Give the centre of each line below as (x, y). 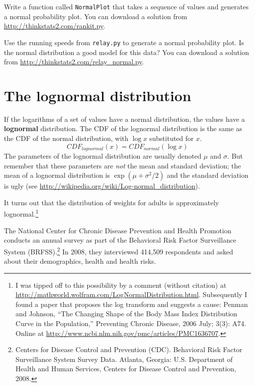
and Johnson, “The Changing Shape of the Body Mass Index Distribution (126, 314)
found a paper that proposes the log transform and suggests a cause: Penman (132, 304)
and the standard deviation (208, 175)
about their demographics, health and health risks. (80, 261)
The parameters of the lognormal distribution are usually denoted (103, 156)
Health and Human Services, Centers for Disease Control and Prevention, (126, 369)
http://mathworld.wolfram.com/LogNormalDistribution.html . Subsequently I (131, 294)
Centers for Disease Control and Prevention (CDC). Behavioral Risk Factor (129, 349)
